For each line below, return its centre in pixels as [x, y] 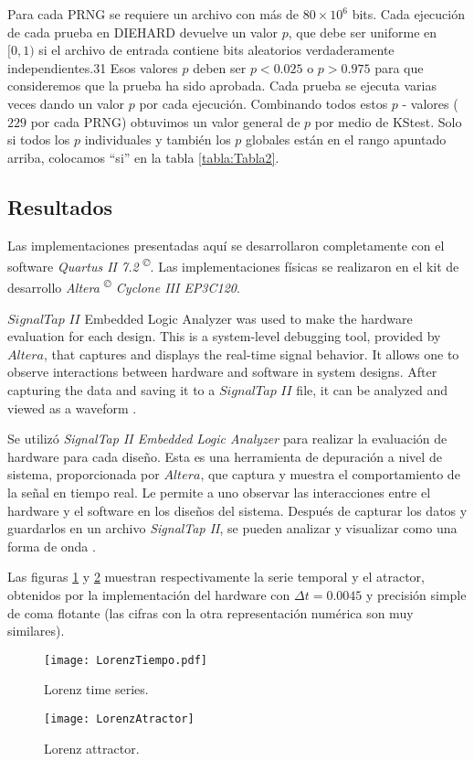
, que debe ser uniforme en [363, 32]
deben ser [220, 67]
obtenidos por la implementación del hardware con [149, 594]
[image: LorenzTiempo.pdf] [126, 660]
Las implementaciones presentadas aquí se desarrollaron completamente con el [226, 245]
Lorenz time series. [96, 689]
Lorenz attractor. [92, 748]
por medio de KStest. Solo [388, 121]
